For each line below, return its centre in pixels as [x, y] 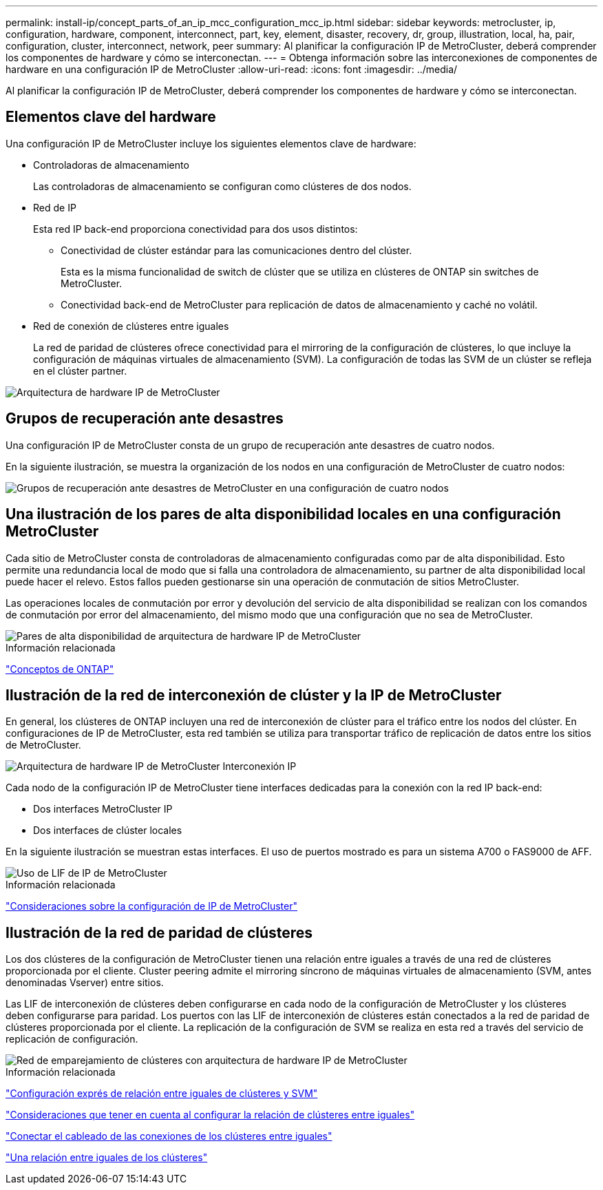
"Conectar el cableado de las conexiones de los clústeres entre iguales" [169, 1136]
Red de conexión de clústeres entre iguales [131, 326]
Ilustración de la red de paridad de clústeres [159, 932]
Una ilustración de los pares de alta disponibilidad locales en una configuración [283, 514]
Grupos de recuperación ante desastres [145, 419]
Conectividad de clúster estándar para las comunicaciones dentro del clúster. [236, 250]
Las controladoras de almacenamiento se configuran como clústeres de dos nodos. [222, 186]
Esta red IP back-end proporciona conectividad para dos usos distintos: [195, 229]
